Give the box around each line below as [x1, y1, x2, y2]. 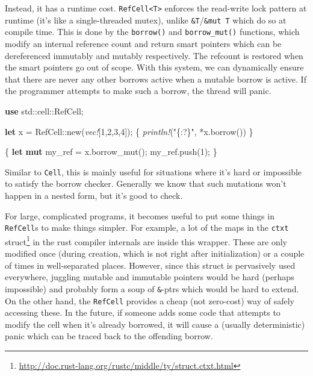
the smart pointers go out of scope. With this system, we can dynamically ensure [5, 61, 304, 74]
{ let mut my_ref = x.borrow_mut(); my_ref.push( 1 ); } [5, 145, 217, 158]
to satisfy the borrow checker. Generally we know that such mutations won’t [5, 177, 287, 190]
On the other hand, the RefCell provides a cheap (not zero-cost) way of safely [5, 294, 294, 307]
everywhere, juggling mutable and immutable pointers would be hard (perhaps [5, 271, 294, 283]
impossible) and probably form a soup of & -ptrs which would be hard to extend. [5, 282, 299, 295]
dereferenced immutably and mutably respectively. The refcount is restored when [5, 49, 303, 61]
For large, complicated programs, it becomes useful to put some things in [5, 209, 274, 222]
